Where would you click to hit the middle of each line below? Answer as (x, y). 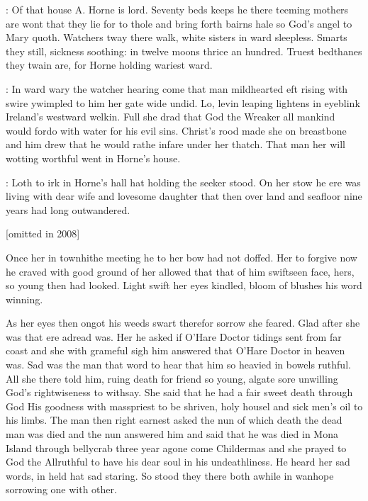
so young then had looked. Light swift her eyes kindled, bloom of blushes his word (184, 285)
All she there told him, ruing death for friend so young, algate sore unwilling (172, 378)
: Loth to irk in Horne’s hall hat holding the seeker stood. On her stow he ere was (183, 182)
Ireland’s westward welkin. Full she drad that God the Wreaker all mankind (171, 117)
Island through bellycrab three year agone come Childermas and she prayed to (176, 447)
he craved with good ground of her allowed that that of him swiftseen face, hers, (180, 271)
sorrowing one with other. (61, 489)
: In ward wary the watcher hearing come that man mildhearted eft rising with (177, 88)
